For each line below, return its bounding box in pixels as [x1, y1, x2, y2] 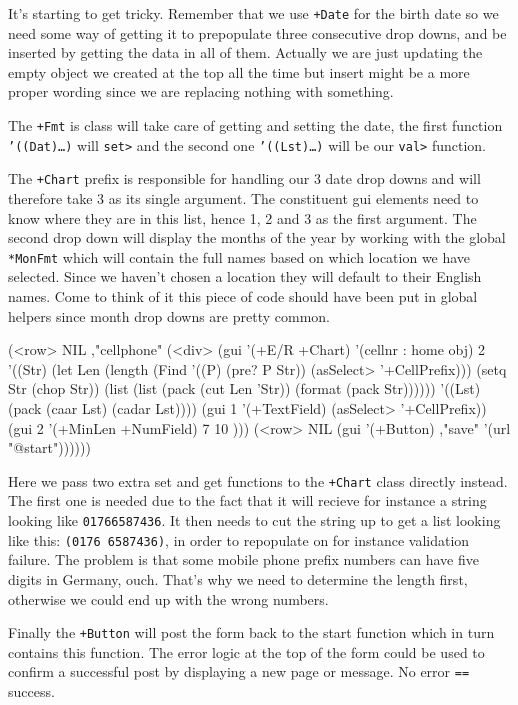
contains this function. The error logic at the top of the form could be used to [8, 641, 485, 662]
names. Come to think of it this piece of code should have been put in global [8, 286, 478, 307]
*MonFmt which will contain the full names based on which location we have [8, 246, 471, 267]
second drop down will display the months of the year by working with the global [8, 227, 506, 248]
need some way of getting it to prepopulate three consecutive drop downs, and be [8, 22, 507, 43]
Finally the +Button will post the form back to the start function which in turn [8, 622, 495, 643]
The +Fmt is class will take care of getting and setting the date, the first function [8, 115, 503, 136]
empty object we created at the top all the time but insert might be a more [8, 61, 470, 82]
